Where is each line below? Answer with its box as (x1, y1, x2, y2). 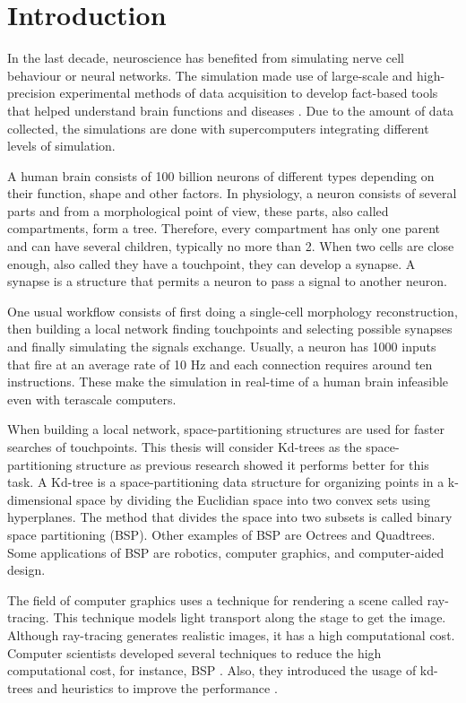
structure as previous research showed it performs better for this (76, 455, 429, 473)
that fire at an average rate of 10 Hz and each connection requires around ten (7, 354, 433, 373)
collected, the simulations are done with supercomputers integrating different (7, 118, 429, 137)
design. (7, 560, 46, 579)
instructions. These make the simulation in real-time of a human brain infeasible (7, 372, 449, 391)
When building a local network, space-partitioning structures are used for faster (7, 420, 444, 438)
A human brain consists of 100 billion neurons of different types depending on (7, 166, 435, 185)
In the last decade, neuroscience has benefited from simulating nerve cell (7, 48, 404, 67)
